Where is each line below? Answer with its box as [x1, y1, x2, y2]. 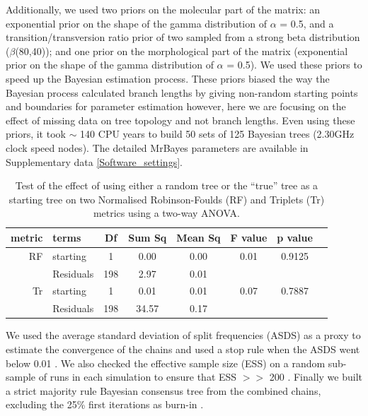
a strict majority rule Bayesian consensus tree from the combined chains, [6, 383, 321, 398]
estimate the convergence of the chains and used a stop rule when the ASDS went [6, 341, 360, 356]
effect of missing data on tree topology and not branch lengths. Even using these [6, 112, 355, 127]
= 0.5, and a [280, 16, 334, 30]
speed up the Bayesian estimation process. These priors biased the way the [6, 71, 330, 85]
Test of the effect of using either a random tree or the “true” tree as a [15, 178, 318, 193]
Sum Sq [128, 230, 167, 244]
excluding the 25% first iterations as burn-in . [6, 397, 204, 412]
